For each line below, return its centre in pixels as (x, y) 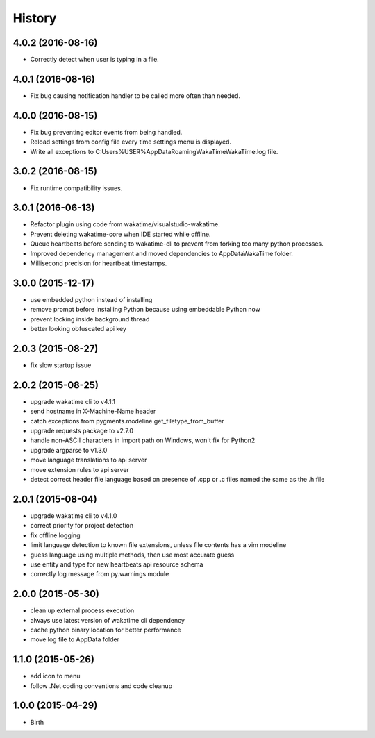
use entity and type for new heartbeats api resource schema (117, 564)
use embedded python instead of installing (91, 299)
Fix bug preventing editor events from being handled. (106, 132)
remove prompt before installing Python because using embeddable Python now (145, 310)
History (35, 18)
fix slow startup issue (61, 365)
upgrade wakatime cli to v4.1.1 (73, 401)
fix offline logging (55, 535)
